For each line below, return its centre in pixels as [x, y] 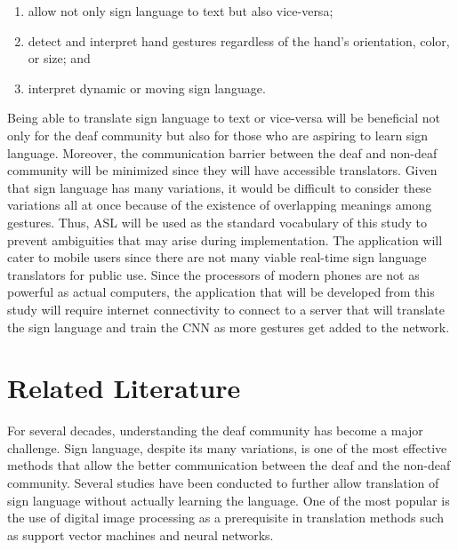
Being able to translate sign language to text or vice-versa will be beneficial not [224, 118]
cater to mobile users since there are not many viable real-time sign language [217, 257]
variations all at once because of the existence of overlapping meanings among [220, 205]
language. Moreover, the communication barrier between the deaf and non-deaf [222, 152]
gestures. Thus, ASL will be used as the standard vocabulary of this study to [217, 222]
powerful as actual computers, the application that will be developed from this [221, 292]
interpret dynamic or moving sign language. [147, 88]
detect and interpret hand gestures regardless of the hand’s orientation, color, [239, 40]
